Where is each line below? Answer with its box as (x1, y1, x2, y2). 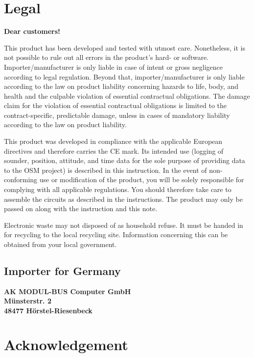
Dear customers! (4, 26, 60, 36)
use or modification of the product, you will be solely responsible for (39, 174, 244, 185)
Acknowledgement (4, 334, 128, 354)
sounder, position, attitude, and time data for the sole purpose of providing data (4, 155, 245, 165)
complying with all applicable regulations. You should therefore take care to (4, 184, 231, 194)
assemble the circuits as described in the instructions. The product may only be (4, 193, 243, 204)
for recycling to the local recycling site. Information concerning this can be (4, 229, 228, 240)
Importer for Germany (4, 263, 121, 278)
